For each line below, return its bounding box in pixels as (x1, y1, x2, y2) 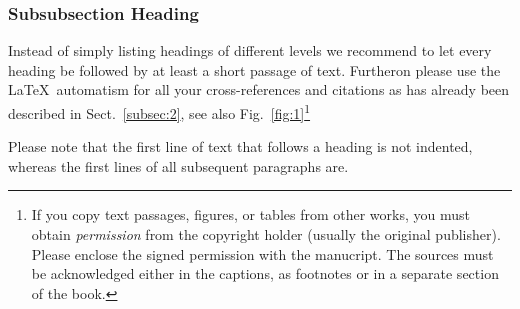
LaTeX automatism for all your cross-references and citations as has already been (8, 79, 510, 100)
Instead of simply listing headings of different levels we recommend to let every (8, 40, 492, 61)
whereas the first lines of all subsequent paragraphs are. (8, 155, 349, 176)
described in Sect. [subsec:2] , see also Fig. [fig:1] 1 (8, 100, 311, 123)
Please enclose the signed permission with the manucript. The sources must (31, 243, 494, 264)
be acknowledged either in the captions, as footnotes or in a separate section (31, 263, 499, 284)
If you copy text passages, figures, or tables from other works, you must (31, 204, 470, 225)
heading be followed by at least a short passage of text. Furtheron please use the (8, 59, 501, 80)
